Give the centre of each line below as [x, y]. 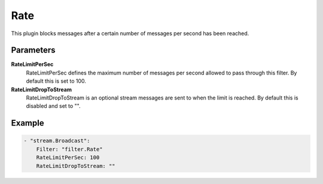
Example [28, 123]
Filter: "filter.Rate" [69, 149]
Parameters [33, 50]
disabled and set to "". [53, 106]
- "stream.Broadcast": [57, 141]
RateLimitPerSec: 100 [68, 158]
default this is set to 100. [56, 81]
